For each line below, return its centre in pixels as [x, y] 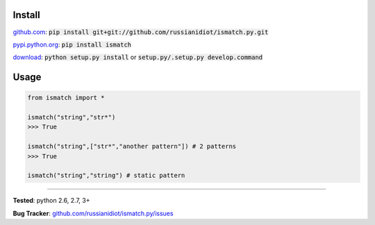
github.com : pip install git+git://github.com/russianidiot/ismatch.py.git [141, 32]
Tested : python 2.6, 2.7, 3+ [51, 201]
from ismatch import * [66, 98]
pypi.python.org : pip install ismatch [72, 44]
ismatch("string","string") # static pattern [106, 176]
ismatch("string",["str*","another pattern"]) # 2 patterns [132, 147]
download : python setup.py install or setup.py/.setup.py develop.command [138, 57]
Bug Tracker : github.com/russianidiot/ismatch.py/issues [93, 213]
